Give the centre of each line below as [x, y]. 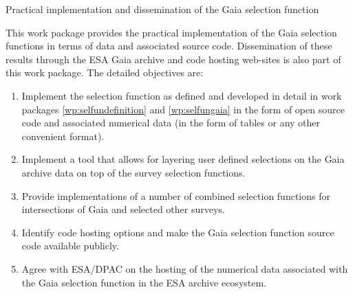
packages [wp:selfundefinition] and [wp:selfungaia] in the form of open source [183, 109]
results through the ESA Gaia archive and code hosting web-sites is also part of [173, 59]
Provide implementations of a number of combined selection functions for [176, 195]
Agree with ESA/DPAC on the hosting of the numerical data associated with [185, 268]
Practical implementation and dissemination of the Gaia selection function [162, 9]
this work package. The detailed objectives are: [105, 72]
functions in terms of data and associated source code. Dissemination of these [169, 46]
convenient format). [63, 136]
